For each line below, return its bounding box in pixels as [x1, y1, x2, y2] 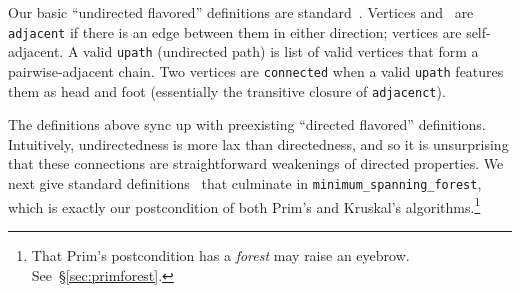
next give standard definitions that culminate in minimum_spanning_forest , [8, 173, 482, 193]
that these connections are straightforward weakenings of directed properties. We [8, 153, 504, 174]
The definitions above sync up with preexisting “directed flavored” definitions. [8, 114, 486, 135]
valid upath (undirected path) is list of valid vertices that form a [83, 41, 479, 62]
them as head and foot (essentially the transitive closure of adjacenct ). [8, 80, 446, 101]
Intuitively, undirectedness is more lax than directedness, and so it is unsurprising [8, 133, 509, 154]
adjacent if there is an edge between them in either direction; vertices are [8, 21, 462, 42]
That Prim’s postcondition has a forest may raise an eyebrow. [31, 244, 410, 265]
